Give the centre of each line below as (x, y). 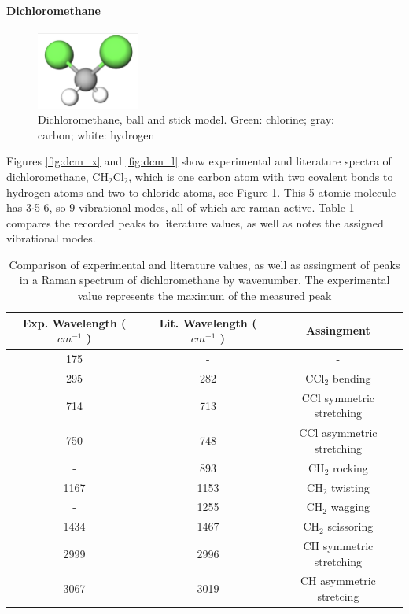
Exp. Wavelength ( (74, 322)
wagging (350, 507)
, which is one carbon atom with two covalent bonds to (261, 176)
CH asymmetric (338, 581)
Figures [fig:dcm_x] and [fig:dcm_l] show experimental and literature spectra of (199, 161)
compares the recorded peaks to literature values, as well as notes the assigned (195, 222)
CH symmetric (338, 546)
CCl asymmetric (338, 433)
